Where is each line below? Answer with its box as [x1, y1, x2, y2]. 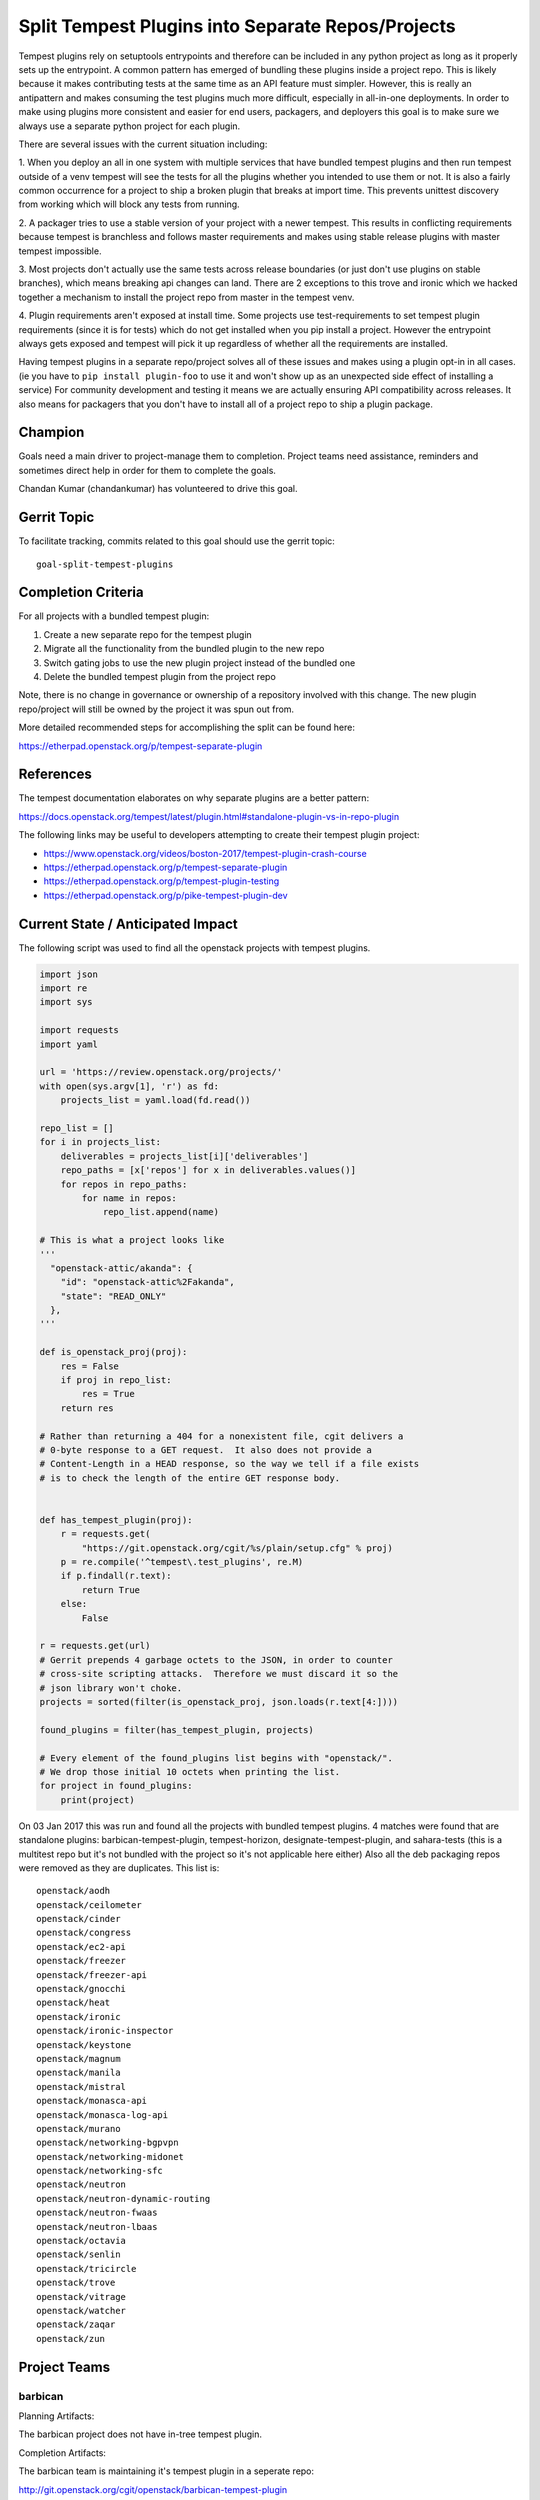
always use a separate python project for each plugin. [18, 120, 241, 132]
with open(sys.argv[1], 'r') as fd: [39, 1080, 220, 1092]
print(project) [60, 1794, 135, 1805]
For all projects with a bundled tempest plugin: [18, 610, 210, 622]
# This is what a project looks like [39, 1235, 225, 1246]
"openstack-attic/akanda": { [50, 1262, 194, 1274]
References [18, 766, 92, 783]
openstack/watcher [36, 2305, 127, 2316]
